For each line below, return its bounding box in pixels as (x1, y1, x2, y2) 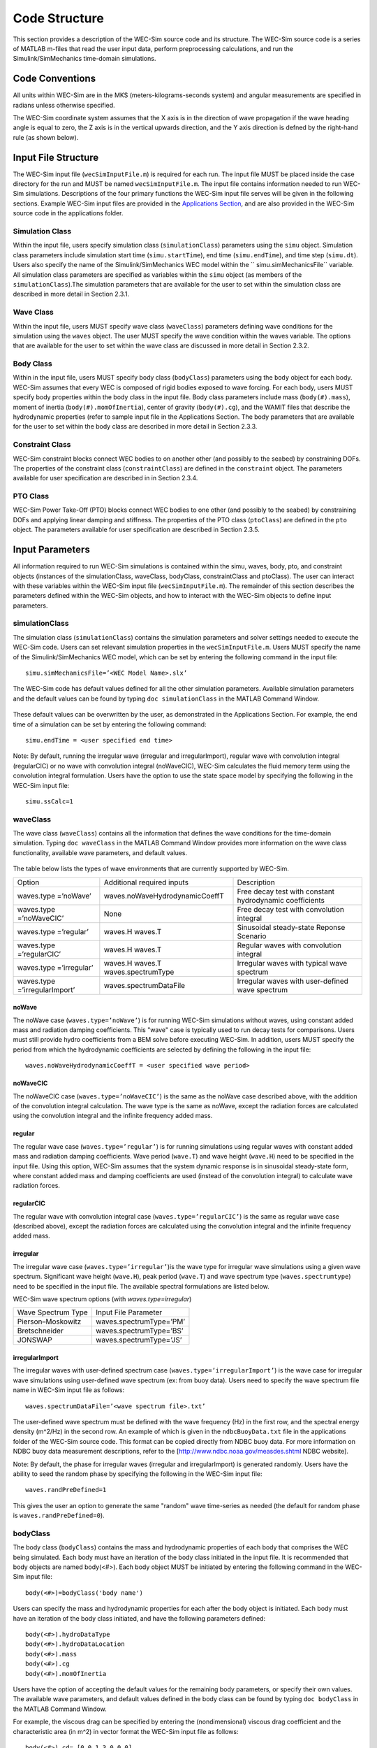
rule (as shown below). (13, 133, 79, 141)
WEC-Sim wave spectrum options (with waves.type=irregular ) (13, 1295, 192, 1303)
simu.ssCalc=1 (25, 797, 73, 805)
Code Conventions (13, 73, 96, 85)
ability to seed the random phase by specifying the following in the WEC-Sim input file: (13, 1469, 263, 1478)
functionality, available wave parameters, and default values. (13, 848, 188, 857)
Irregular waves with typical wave (237, 958, 348, 968)
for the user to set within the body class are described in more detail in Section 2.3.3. (13, 422, 258, 431)
